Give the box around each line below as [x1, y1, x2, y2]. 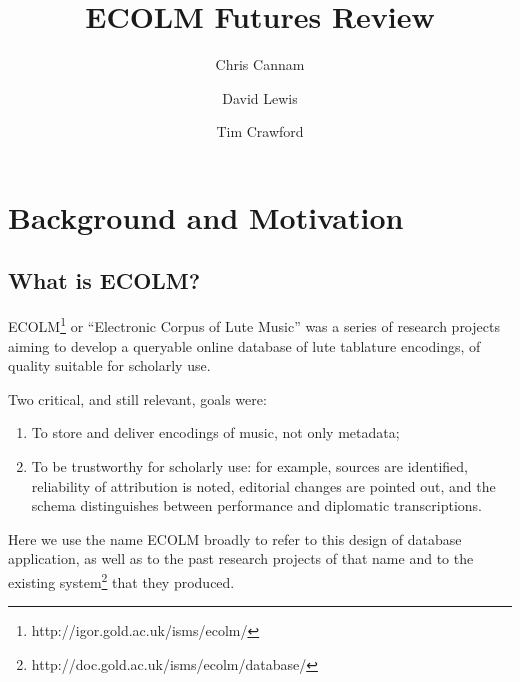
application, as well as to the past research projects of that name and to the [8, 548, 474, 569]
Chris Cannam [215, 54, 305, 75]
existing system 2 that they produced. [8, 568, 235, 592]
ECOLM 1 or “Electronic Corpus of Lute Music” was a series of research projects [8, 313, 500, 336]
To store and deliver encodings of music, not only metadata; [31, 422, 400, 443]
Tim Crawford [216, 121, 304, 142]
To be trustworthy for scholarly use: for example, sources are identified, [31, 455, 469, 476]
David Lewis [222, 87, 298, 108]
